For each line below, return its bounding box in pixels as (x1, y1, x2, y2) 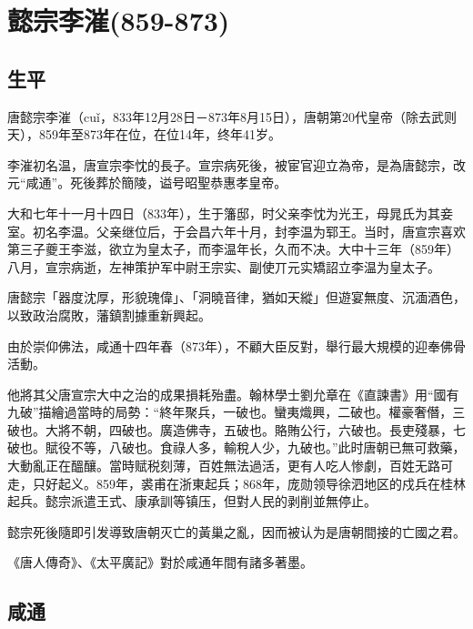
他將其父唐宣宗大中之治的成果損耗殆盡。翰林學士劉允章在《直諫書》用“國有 (7, 384, 459, 403)
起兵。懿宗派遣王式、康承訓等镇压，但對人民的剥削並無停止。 (7, 492, 377, 511)
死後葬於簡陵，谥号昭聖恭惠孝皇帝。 (70, 173, 287, 192)
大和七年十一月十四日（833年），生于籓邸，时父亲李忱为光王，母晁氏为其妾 (7, 203, 453, 222)
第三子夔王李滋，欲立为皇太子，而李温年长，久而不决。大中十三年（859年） (7, 239, 459, 259)
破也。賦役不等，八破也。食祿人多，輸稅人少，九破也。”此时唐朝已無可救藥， (7, 438, 466, 457)
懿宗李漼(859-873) (7, 2, 230, 39)
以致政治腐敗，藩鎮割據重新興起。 (7, 305, 211, 324)
